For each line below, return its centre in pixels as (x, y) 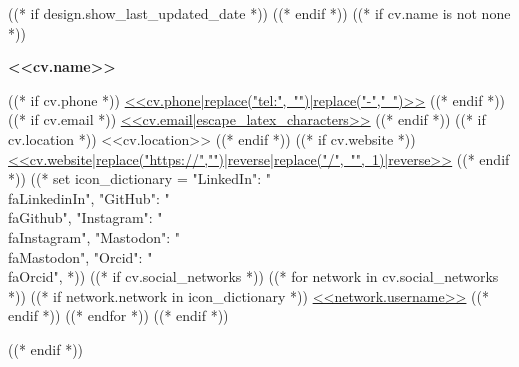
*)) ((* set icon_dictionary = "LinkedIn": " (139, 178)
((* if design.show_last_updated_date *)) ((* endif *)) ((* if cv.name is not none (259, 13)
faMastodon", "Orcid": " (80, 256)
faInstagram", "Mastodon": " (94, 236)
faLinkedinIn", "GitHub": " (89, 197)
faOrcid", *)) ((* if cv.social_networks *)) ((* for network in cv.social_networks (253, 276)
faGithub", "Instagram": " (85, 217)
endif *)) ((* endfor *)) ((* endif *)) (118, 315)
